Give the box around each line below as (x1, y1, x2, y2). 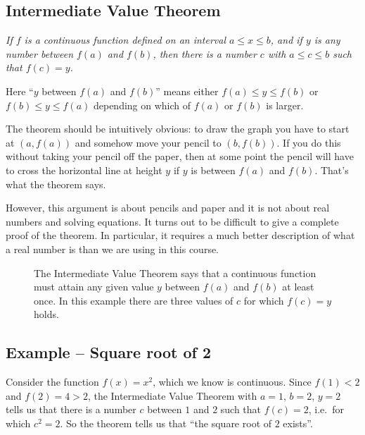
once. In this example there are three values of (34, 293, 233, 307)
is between (191, 162, 236, 177)
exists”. (283, 415, 313, 430)
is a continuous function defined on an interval (24, 32, 226, 47)
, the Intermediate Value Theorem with (87, 388, 257, 403)
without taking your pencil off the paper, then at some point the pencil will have (6, 149, 354, 164)
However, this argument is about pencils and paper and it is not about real (6, 200, 330, 215)
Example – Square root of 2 (6, 341, 211, 363)
